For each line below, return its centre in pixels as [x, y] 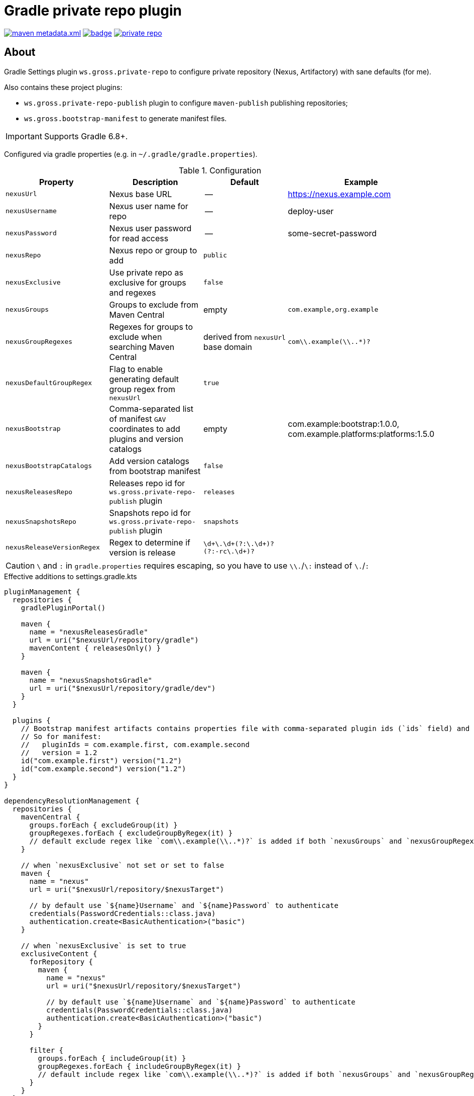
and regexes [133, 292]
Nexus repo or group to [153, 250]
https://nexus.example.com [339, 194]
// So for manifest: [61, 736]
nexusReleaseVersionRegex [53, 547]
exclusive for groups [148, 282]
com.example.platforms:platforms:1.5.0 [361, 434]
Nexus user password [150, 228]
